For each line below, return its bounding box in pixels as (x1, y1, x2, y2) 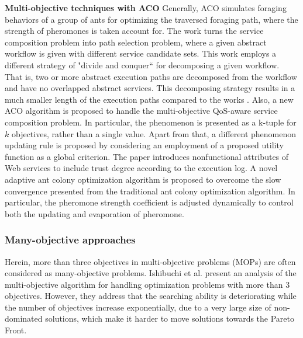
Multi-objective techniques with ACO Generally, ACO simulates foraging (5, 2, 287, 13)
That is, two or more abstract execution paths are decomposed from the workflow (5, 70, 297, 82)
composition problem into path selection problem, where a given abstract (5, 36, 267, 48)
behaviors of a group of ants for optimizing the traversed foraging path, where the (5, 13, 298, 25)
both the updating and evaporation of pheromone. (5, 207, 184, 219)
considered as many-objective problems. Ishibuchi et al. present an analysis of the (5, 267, 297, 279)
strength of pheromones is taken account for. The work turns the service (5, 25, 264, 37)
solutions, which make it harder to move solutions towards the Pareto (45, 312, 294, 325)
